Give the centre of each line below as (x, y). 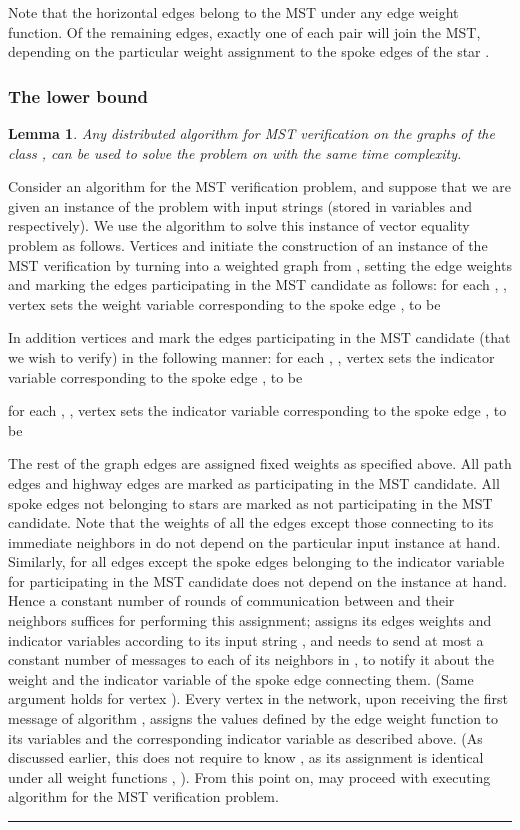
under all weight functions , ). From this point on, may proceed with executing (249, 776)
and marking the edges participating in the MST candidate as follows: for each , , (257, 284)
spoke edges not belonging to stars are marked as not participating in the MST (250, 502)
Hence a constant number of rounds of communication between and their (231, 600)
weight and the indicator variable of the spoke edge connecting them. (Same (241, 678)
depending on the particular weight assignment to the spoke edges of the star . (249, 51)
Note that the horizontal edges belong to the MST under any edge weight (233, 12)
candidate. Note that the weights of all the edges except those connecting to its (251, 522)
